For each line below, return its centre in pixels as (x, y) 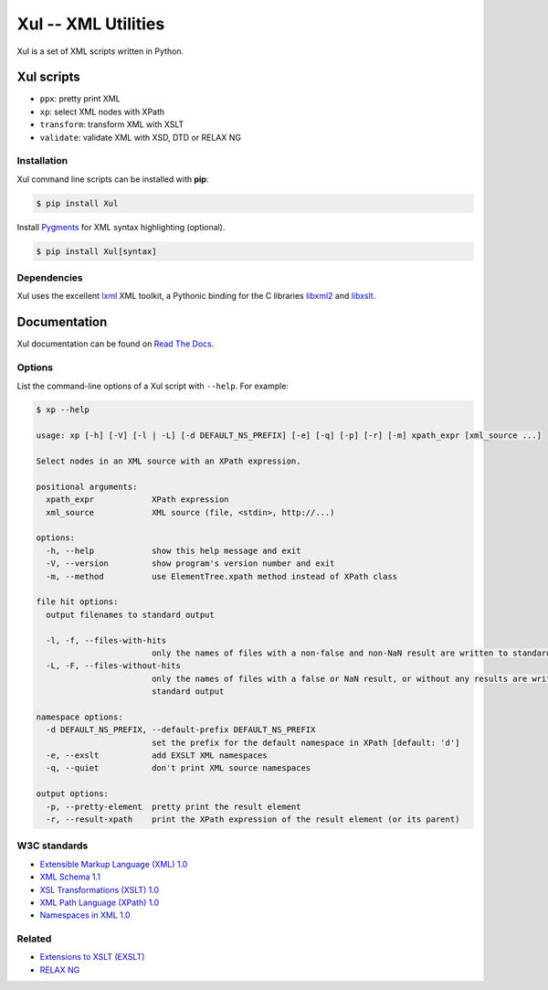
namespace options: (79, 717)
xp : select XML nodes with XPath (102, 112)
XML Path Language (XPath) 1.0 (100, 902)
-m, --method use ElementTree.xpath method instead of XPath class (221, 576)
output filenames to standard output (130, 614)
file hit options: (77, 602)
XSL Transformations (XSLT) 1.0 (100, 889)
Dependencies (50, 278)
